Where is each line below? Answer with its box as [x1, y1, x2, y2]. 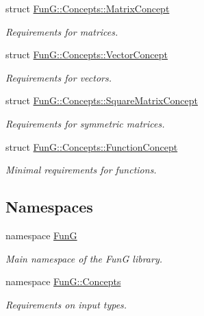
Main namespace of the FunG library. [5, 251, 162, 265]
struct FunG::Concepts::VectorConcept [5, 47, 168, 62]
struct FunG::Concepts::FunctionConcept [5, 139, 178, 154]
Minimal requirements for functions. [5, 162, 157, 177]
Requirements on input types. [5, 297, 127, 311]
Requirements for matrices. [5, 24, 118, 38]
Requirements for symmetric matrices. [5, 116, 165, 130]
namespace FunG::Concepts [5, 274, 121, 289]
